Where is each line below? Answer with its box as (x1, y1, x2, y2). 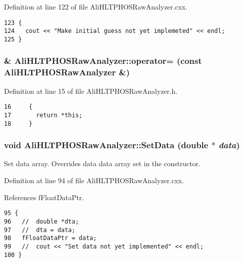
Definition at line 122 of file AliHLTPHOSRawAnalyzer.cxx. (4, 1, 188, 11)
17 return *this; (4, 111, 83, 119)
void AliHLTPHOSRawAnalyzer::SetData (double (4, 139, 209, 151)
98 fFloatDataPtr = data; (4, 235, 97, 242)
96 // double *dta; (4, 218, 79, 225)
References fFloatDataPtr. (4, 192, 84, 202)
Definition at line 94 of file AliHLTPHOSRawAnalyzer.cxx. (4, 175, 184, 186)
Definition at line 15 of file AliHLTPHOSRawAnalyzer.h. (4, 85, 178, 96)
